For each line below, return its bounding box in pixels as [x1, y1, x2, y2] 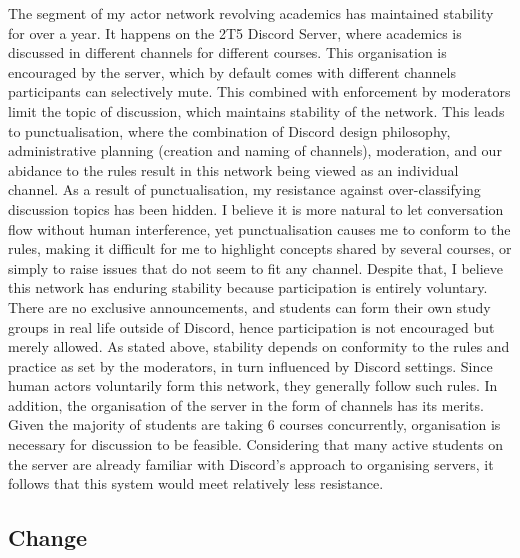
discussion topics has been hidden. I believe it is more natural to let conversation [8, 198, 504, 219]
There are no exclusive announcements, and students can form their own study [8, 296, 491, 317]
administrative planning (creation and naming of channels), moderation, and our [8, 140, 502, 161]
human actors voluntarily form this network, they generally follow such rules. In [8, 375, 498, 396]
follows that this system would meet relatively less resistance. [8, 473, 384, 494]
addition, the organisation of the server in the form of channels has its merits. [8, 394, 484, 415]
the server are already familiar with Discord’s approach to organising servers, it [8, 453, 494, 474]
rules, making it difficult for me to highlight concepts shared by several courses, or [8, 238, 512, 259]
